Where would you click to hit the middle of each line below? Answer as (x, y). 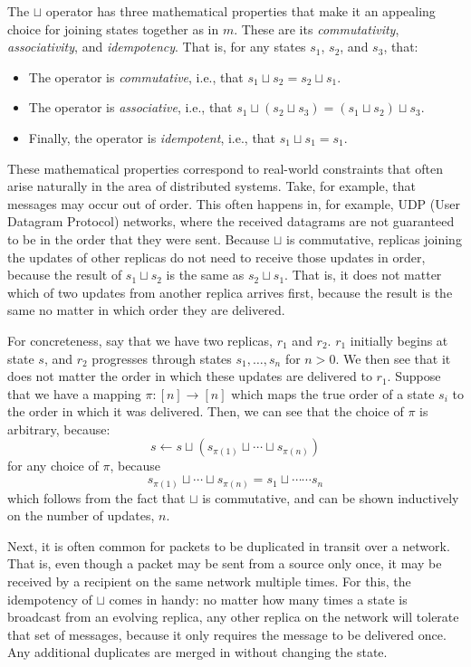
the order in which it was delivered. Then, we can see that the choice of (206, 411)
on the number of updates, (81, 515)
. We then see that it (393, 358)
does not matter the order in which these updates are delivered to (190, 376)
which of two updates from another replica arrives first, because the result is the (230, 292)
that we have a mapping (74, 393)
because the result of (65, 275)
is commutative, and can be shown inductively (331, 497)
